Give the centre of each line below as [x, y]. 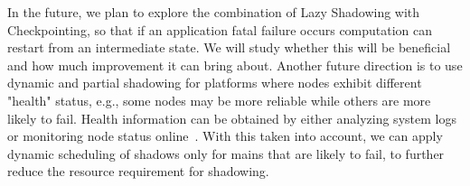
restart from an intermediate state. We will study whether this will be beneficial [229, 47]
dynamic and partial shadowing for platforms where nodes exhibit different [215, 83]
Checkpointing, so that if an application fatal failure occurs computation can [220, 29]
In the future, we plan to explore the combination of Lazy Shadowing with [214, 12]
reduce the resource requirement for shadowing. [138, 171]
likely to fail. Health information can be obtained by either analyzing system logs [232, 118]
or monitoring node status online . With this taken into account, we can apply [225, 136]
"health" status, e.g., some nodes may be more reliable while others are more [219, 100]
